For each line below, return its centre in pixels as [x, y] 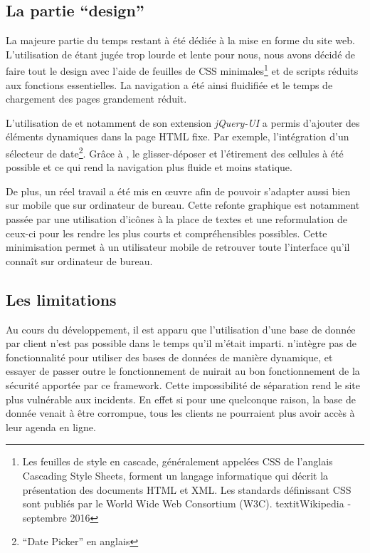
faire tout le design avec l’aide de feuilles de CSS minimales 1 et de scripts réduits [182, 70]
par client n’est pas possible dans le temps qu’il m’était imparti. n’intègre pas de [181, 343]
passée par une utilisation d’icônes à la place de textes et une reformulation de [176, 219]
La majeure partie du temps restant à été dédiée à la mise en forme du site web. [180, 40]
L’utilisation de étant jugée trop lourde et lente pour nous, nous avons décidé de [181, 54]
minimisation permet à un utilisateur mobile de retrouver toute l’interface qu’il [178, 247]
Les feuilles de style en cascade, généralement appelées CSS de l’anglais [178, 461]
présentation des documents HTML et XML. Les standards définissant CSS [187, 489]
